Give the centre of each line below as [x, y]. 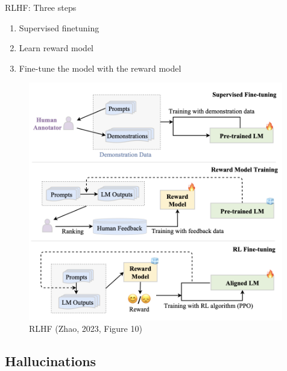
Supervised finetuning [59, 27]
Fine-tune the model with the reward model [100, 68]
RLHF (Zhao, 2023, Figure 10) [86, 329]
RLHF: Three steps [41, 7]
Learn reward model [56, 48]
